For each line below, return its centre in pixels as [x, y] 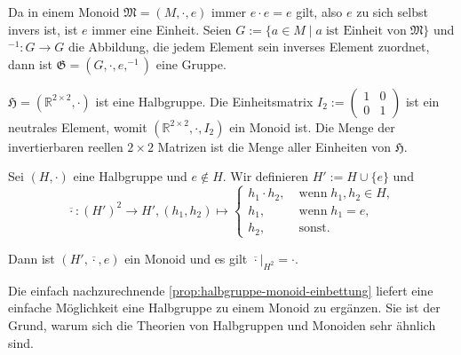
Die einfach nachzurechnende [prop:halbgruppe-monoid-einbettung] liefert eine [221, 290]
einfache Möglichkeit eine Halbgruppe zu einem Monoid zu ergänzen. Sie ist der [224, 308]
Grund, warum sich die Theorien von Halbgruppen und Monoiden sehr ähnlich [222, 324]
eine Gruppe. [191, 63]
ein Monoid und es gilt [186, 258]
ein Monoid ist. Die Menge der [312, 126]
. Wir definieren [265, 176]
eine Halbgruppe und [130, 176]
